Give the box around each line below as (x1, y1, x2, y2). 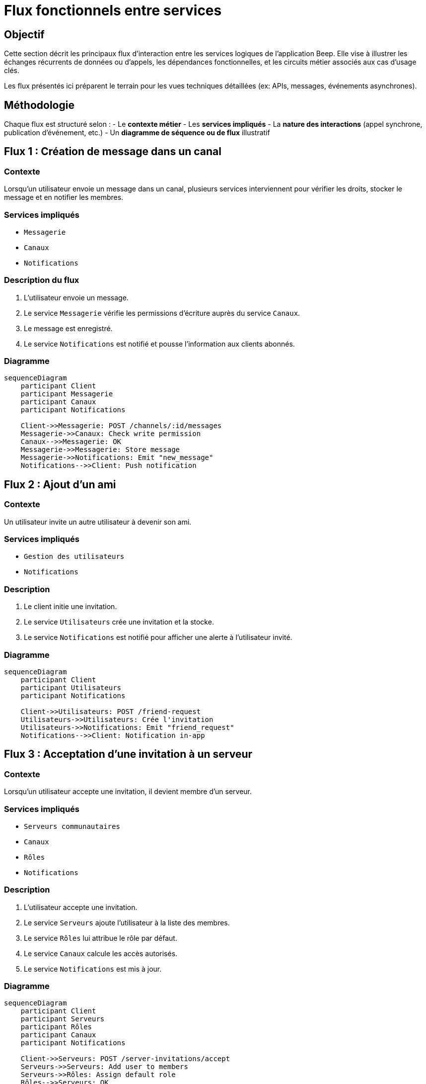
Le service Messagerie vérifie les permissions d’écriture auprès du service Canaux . (24, 308, 300, 317)
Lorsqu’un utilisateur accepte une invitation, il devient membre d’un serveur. (4, 787, 252, 796)
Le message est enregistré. (24, 324, 113, 333)
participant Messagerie (20, 390, 113, 398)
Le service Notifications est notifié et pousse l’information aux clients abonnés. (24, 339, 295, 348)
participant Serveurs (20, 1015, 105, 1023)
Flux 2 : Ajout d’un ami (4, 478, 116, 491)
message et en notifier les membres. (4, 193, 124, 202)
